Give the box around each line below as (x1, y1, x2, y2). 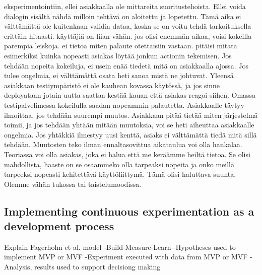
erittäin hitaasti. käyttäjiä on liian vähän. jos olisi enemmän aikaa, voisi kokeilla (4, 30, 252, 41)
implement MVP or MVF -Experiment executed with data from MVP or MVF (4, 251, 248, 262)
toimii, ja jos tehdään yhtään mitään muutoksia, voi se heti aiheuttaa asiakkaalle (4, 119, 254, 130)
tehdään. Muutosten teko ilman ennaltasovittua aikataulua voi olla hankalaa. (4, 139, 242, 150)
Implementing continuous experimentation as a (4, 203, 254, 219)
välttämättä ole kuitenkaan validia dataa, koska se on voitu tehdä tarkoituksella (4, 21, 251, 31)
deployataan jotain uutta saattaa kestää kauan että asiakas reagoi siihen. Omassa (4, 90, 256, 100)
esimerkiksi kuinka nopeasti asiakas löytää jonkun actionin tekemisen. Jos (4, 50, 232, 60)
